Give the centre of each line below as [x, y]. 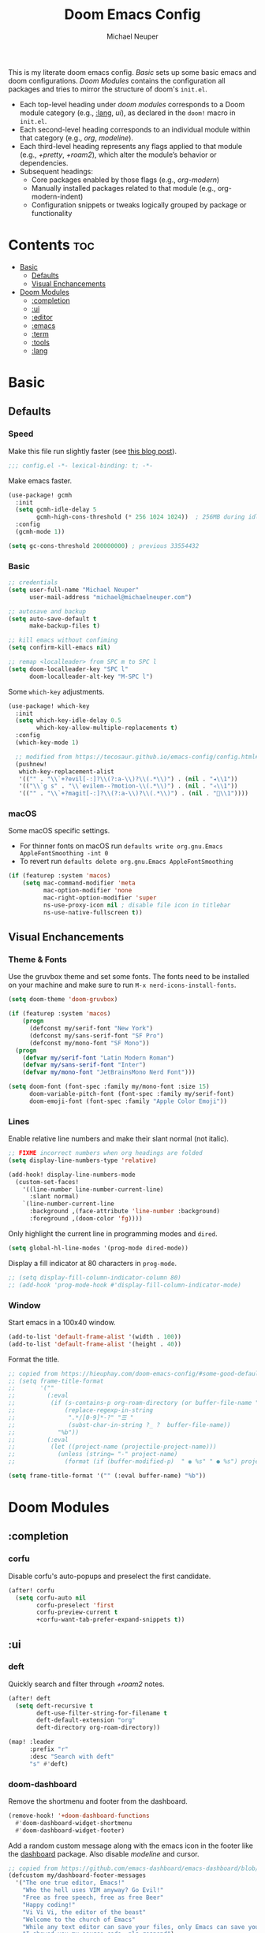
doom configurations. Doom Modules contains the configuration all [117, 80]
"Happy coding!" [49, 1905]
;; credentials [33, 583]
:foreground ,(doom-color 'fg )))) [86, 1219]
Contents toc [51, 245]
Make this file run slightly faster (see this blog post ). [93, 451]
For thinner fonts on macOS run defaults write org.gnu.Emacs [121, 846]
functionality [52, 213]
